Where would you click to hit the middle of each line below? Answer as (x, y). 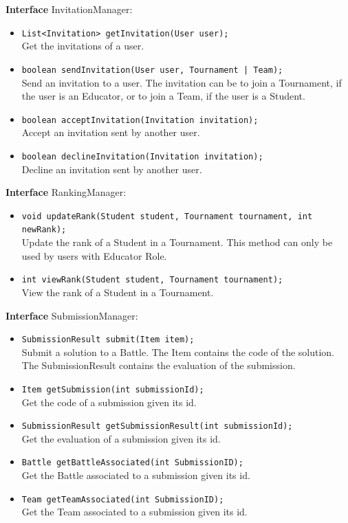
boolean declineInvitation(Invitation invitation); (142, 156)
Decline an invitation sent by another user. (112, 169)
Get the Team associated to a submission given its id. (134, 512)
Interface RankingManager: (66, 192)
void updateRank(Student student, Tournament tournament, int (167, 216)
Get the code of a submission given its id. (109, 402)
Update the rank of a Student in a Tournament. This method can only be (177, 242)
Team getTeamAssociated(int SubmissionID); (123, 499)
